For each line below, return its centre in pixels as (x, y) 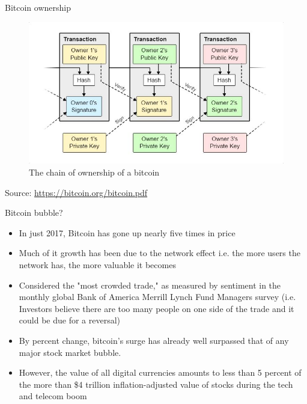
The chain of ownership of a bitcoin (94, 172)
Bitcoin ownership (38, 7)
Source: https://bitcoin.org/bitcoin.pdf (76, 192)
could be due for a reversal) (69, 320)
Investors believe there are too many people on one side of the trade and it (157, 308)
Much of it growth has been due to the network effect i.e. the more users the (160, 253)
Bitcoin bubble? (34, 213)
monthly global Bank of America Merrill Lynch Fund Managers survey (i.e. (157, 297)
